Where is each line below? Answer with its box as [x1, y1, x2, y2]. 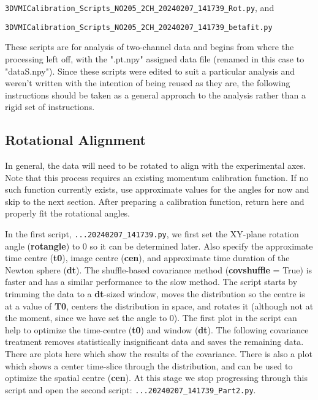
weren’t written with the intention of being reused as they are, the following [5, 76, 290, 89]
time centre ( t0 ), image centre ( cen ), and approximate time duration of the [5, 251, 290, 264]
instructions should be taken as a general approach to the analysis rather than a [5, 88, 306, 101]
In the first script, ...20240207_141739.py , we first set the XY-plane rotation [5, 228, 299, 240]
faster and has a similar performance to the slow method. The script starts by [5, 275, 298, 288]
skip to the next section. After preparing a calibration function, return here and [5, 194, 305, 207]
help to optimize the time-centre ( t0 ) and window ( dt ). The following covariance [5, 323, 309, 336]
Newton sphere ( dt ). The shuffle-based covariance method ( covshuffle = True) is [5, 263, 312, 276]
